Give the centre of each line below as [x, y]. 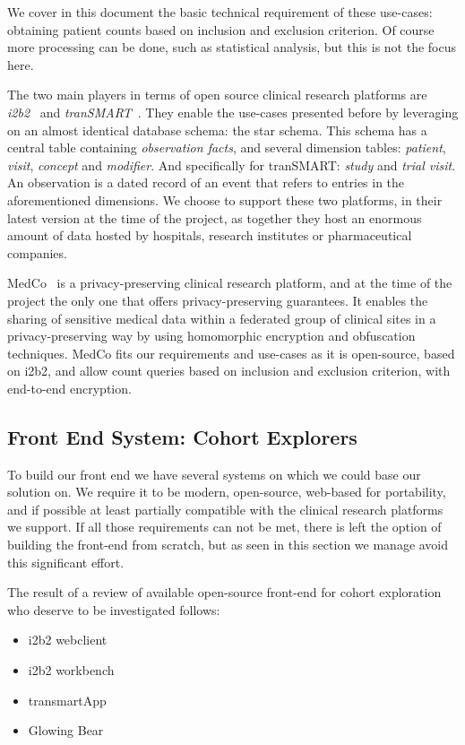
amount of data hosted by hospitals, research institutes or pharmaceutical [210, 235]
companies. [37, 252]
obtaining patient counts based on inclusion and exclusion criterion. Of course [221, 29]
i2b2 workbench [71, 670]
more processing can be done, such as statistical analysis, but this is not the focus [232, 47]
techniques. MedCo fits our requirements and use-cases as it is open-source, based [231, 353]
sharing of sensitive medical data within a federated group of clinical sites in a [222, 318]
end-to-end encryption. [69, 388]
